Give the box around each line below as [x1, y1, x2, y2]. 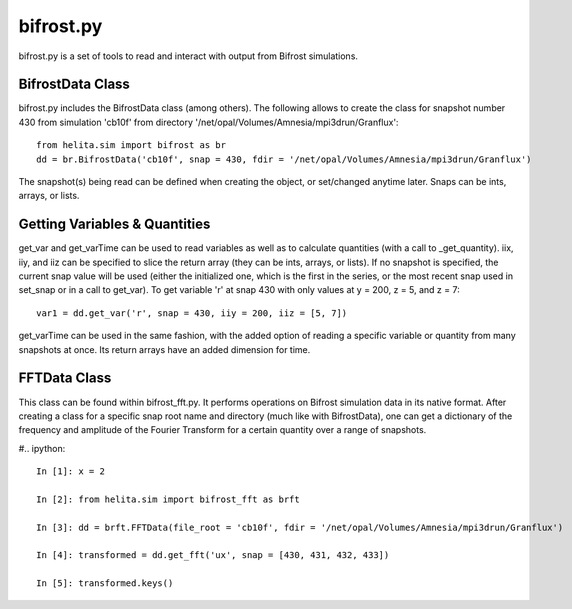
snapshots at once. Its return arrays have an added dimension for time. [18, 343, 311, 355]
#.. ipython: [18, 442, 66, 454]
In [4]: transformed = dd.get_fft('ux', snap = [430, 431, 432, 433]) [36, 550, 390, 561]
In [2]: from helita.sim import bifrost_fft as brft [36, 493, 300, 505]
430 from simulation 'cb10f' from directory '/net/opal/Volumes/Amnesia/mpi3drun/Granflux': [18, 116, 399, 128]
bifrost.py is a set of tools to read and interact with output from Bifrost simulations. [18, 50, 359, 62]
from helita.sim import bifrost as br [36, 140, 227, 151]
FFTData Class [18, 370, 112, 387]
